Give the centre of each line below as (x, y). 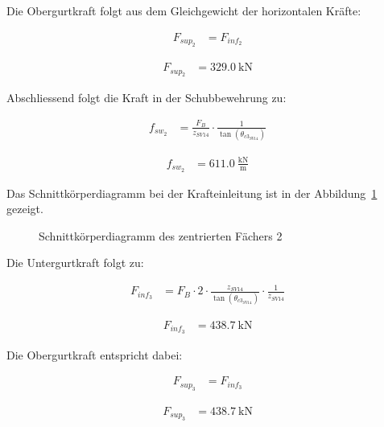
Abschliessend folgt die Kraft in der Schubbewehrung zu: (147, 98)
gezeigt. (25, 209)
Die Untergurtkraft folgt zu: (75, 263)
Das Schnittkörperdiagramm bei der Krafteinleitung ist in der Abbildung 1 (192, 193)
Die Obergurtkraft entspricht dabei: (95, 354)
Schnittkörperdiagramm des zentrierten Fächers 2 (161, 235)
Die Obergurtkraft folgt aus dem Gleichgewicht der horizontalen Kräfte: (184, 10)
